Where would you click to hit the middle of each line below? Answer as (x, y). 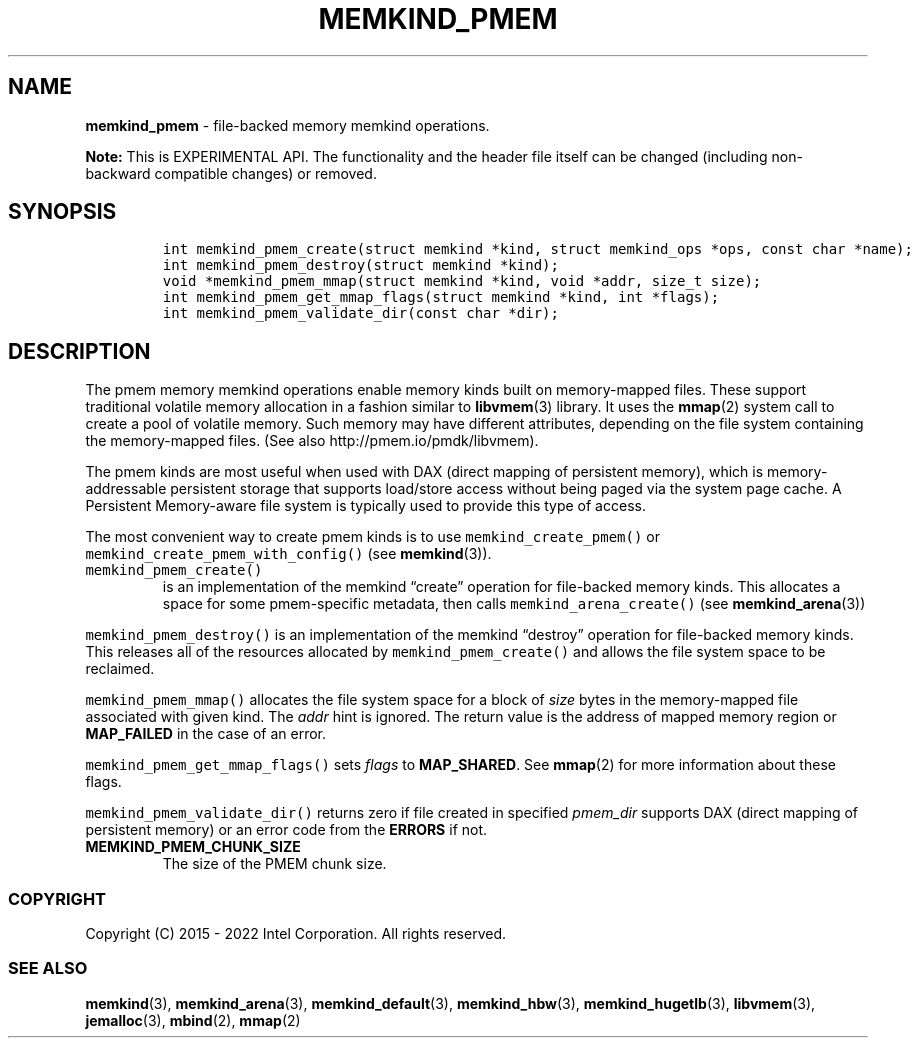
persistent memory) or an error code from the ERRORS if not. (286, 830)
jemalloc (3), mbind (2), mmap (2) (193, 1020)
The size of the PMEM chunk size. (274, 864)
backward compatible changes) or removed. (231, 173)
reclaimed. (120, 669)
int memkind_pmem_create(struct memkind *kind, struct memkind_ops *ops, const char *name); (537, 249)
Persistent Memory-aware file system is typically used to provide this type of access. (365, 506)
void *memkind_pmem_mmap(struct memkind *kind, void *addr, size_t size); (462, 281)
